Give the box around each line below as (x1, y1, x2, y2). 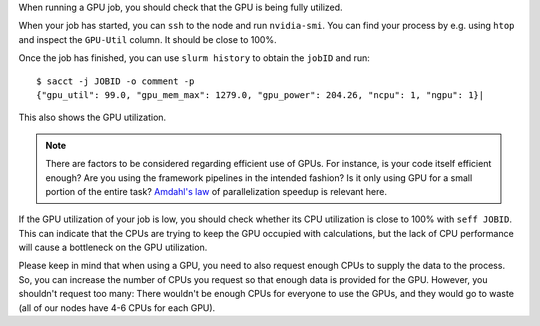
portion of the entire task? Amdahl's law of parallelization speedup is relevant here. (45, 185, 388, 197)
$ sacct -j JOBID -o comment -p (36, 75, 195, 87)
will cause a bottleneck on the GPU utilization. (18, 241, 208, 254)
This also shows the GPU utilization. (18, 111, 167, 124)
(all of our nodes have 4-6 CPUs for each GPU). (18, 301, 216, 314)
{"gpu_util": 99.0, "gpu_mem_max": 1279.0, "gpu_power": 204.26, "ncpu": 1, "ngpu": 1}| (36, 89, 485, 100)
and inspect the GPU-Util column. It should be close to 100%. (18, 33, 277, 45)
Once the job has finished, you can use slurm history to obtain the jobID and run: (18, 52, 370, 64)
